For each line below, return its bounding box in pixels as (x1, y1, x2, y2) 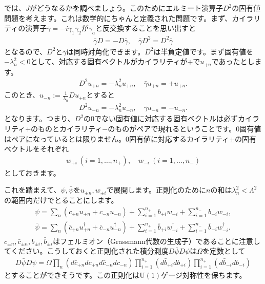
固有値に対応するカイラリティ (129, 133, 230, 144)
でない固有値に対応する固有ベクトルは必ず (94, 113, 238, 124)
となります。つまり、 (4, 113, 75, 124)
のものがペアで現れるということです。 (108, 123, 236, 134)
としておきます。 (4, 167, 60, 178)
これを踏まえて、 (4, 184, 61, 195)
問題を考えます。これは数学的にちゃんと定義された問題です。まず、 (4, 12, 232, 23)
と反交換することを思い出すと (95, 23, 196, 33)
